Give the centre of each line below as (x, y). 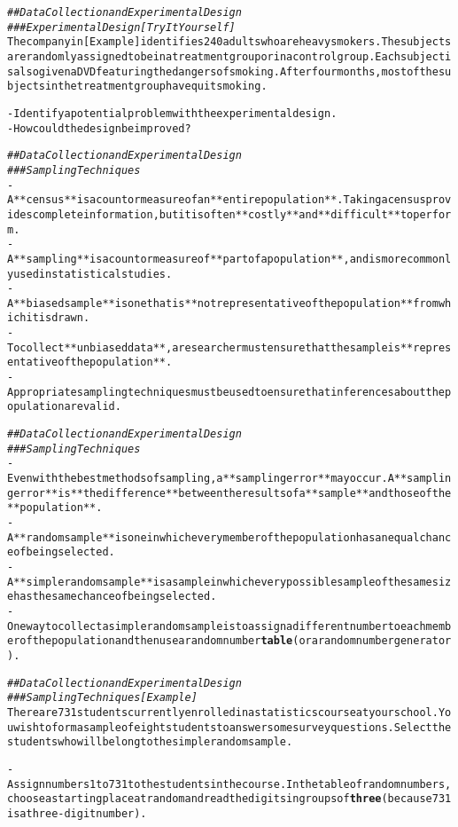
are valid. (93, 407)
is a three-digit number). (77, 813)
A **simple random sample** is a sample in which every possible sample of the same (220, 582)
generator (423, 641)
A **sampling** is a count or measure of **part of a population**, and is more (207, 259)
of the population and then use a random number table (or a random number (207, 641)
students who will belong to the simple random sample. (150, 742)
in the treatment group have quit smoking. (156, 87)
